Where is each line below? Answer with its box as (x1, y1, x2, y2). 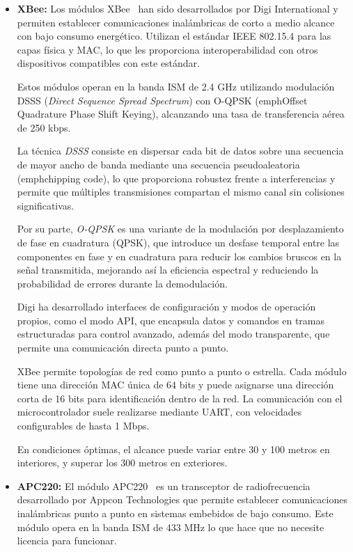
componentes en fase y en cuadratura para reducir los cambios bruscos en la (17, 249, 342, 263)
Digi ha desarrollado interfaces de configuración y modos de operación (17, 299, 316, 314)
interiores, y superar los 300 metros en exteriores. (17, 455, 228, 470)
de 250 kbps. (17, 120, 71, 134)
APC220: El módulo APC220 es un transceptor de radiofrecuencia (17, 478, 311, 493)
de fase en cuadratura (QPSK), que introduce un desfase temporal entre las (17, 235, 340, 249)
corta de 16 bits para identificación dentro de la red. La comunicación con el (17, 391, 343, 405)
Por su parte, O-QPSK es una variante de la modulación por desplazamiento (17, 221, 344, 236)
